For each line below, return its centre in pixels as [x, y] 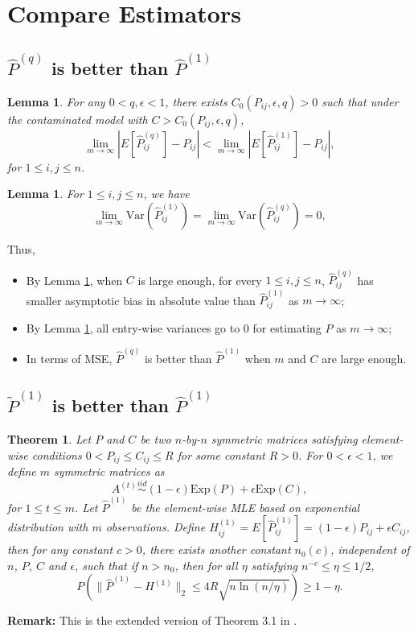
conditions [57, 454]
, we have [166, 194]
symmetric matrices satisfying [284, 439]
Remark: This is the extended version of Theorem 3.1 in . [152, 620]
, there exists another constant [216, 549]
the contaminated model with [78, 119]
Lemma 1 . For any [56, 101]
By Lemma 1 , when [74, 280]
